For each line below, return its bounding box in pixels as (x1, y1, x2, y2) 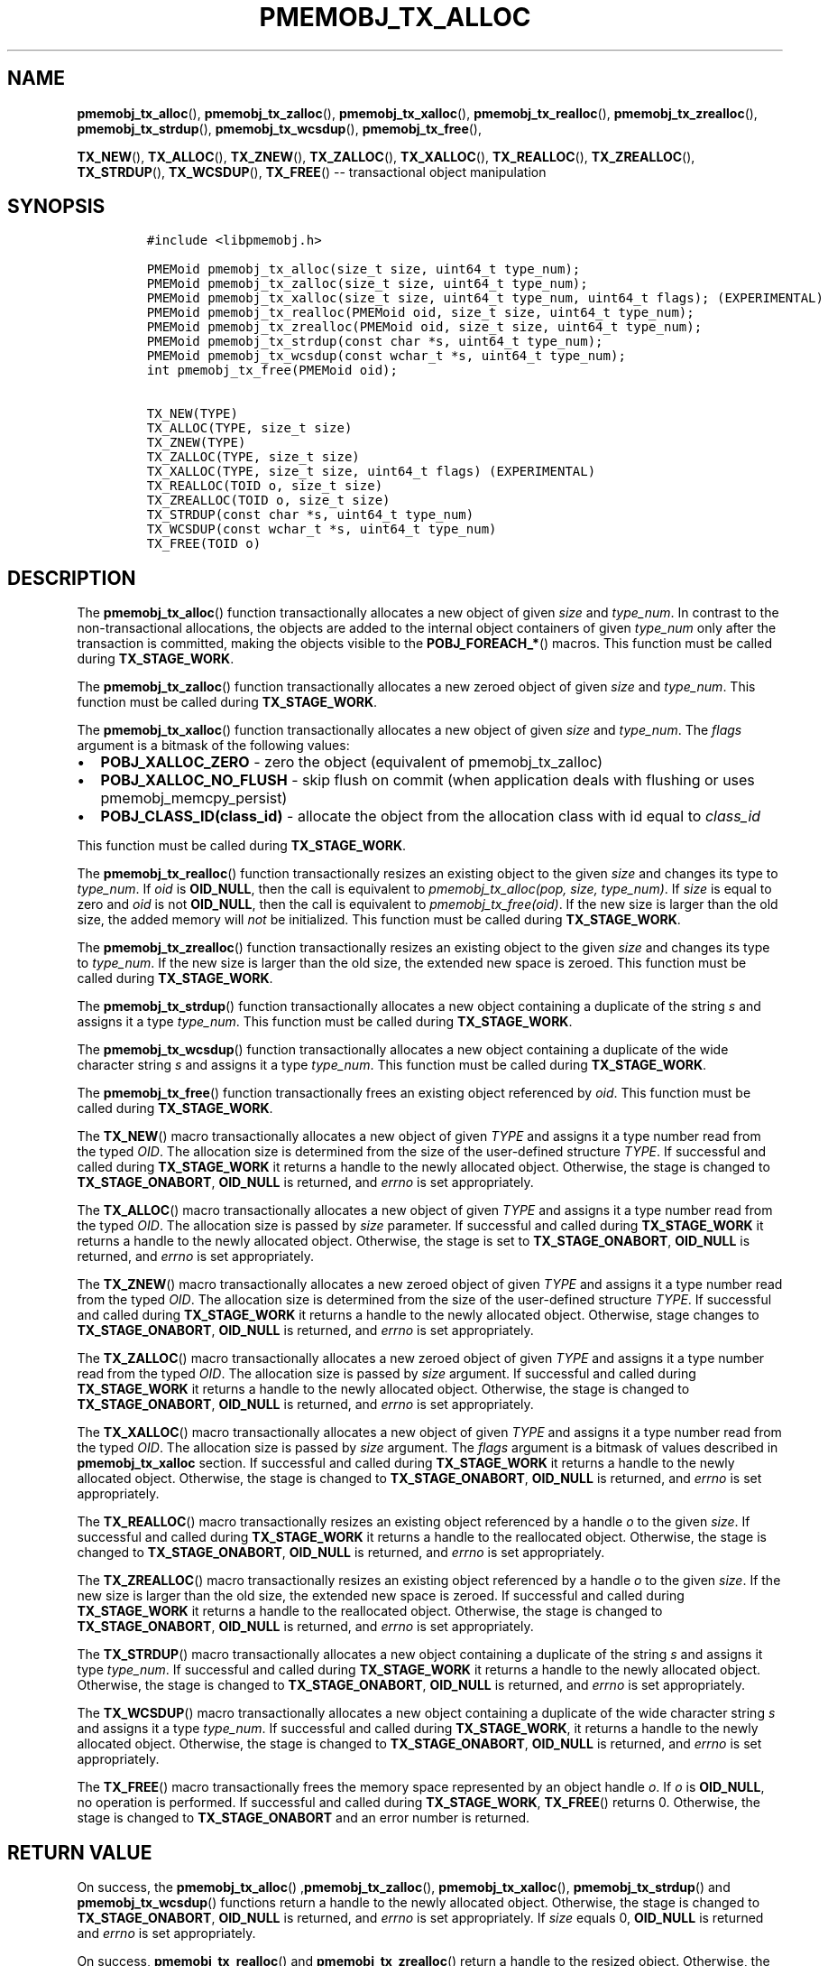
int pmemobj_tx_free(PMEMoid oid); (146, 363, 398, 378)
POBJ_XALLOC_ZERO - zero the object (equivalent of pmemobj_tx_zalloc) (100, 753, 603, 772)
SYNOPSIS (7, 195, 106, 218)
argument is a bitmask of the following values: (77, 737, 350, 754)
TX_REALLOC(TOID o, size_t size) (146, 478, 383, 494)
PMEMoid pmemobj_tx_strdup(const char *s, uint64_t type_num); (146, 334, 603, 349)
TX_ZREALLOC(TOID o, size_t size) (146, 493, 391, 508)
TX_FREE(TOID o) (146, 536, 262, 552)
